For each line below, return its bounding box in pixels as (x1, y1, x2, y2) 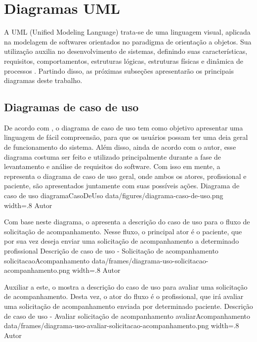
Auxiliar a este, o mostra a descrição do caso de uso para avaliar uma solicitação (4, 281, 248, 292)
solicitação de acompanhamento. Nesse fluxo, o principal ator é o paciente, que (4, 226, 242, 236)
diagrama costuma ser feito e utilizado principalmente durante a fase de (4, 151, 221, 162)
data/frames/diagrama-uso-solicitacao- (91, 255, 209, 265)
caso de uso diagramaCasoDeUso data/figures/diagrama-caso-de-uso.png (4, 190, 223, 201)
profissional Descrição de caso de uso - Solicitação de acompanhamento (4, 246, 218, 256)
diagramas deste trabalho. (4, 75, 83, 85)
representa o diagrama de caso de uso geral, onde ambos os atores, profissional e (4, 171, 247, 181)
